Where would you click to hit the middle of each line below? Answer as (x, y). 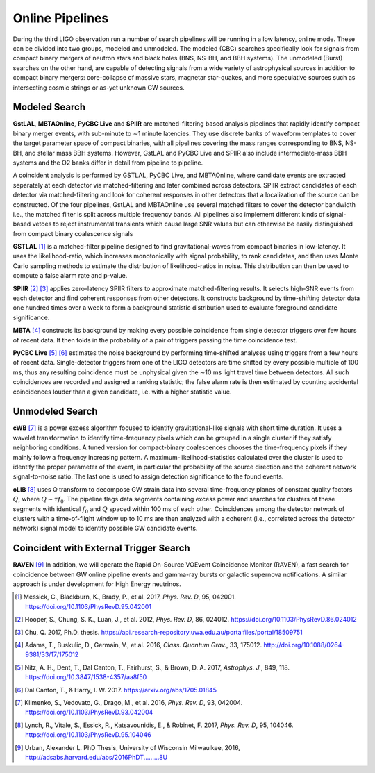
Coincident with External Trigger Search (101, 548)
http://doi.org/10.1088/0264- (304, 645)
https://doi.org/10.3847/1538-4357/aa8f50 (86, 677)
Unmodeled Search (55, 412)
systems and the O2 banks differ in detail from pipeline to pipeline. (108, 163)
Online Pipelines (61, 18)
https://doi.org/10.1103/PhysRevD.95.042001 (89, 606)
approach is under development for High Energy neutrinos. (97, 584)
